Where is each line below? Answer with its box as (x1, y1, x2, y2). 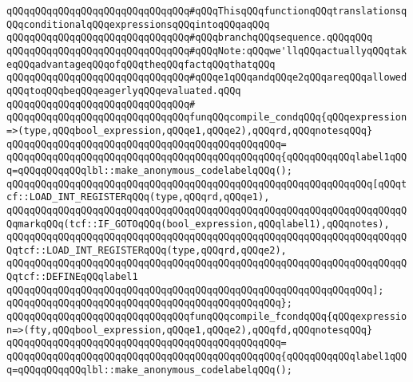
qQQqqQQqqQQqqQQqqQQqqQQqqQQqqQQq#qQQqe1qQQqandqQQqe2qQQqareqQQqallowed (6, 72, 407, 84)
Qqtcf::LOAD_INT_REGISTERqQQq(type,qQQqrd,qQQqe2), (6, 244, 287, 256)
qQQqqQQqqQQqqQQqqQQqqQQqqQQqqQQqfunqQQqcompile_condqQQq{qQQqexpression (6, 112, 407, 124)
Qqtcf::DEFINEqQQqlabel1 (6, 271, 138, 283)
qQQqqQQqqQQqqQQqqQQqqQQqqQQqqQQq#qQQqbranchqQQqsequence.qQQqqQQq (6, 32, 373, 44)
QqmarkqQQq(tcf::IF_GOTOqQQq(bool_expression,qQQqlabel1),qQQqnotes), (6, 218, 390, 230)
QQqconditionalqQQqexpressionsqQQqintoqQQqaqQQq (6, 18, 270, 30)
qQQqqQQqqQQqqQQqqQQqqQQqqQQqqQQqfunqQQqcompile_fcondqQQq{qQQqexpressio (6, 311, 407, 323)
